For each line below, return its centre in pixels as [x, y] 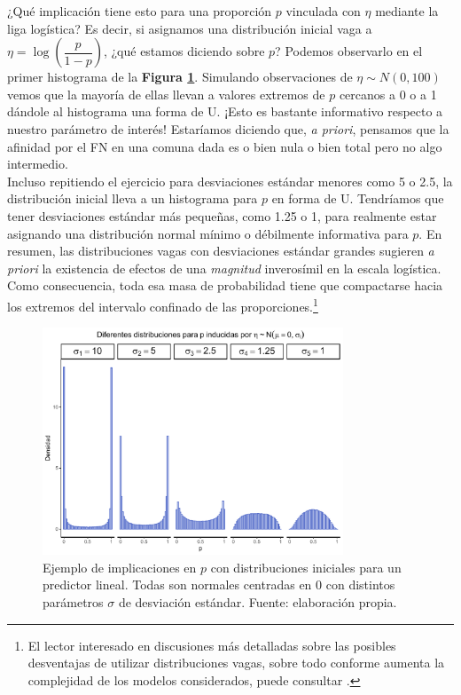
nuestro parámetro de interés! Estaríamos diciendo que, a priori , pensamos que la [228, 128]
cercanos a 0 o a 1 [388, 94]
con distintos [360, 584]
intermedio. [38, 164]
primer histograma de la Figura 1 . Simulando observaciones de [180, 77]
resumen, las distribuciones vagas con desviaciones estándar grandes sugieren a [221, 251]
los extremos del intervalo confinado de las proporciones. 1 [163, 304]
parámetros [73, 601]
